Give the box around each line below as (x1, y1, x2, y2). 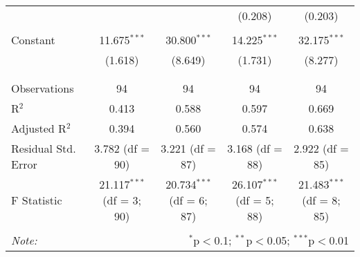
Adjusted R (11, 120, 66, 136)
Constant (11, 32, 55, 48)
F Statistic (11, 192, 62, 208)
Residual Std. (11, 140, 76, 156)
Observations (11, 80, 74, 96)
